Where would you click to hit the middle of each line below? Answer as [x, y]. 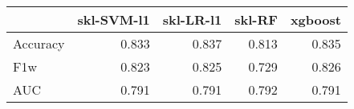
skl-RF [256, 19]
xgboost [315, 19]
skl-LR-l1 [192, 19]
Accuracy [39, 43]
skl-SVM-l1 [114, 19]
